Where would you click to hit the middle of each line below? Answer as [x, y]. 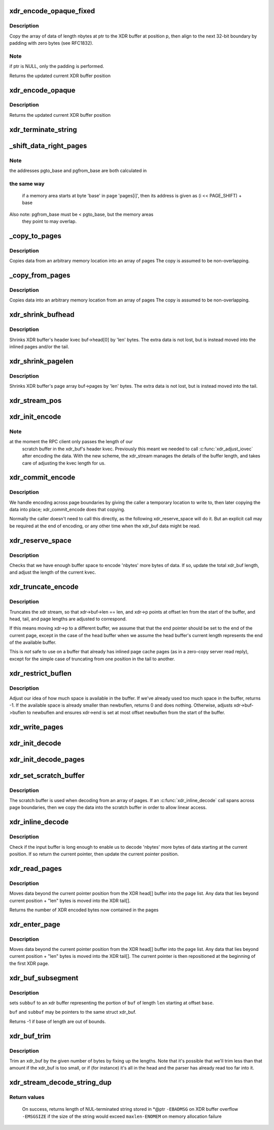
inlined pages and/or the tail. [39, 347]
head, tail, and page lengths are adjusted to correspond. [68, 619]
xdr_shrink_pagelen [41, 361]
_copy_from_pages [40, 275]
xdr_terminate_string [43, 129]
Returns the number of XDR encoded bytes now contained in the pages [84, 910]
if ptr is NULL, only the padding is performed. [57, 67]
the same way [27, 184]
